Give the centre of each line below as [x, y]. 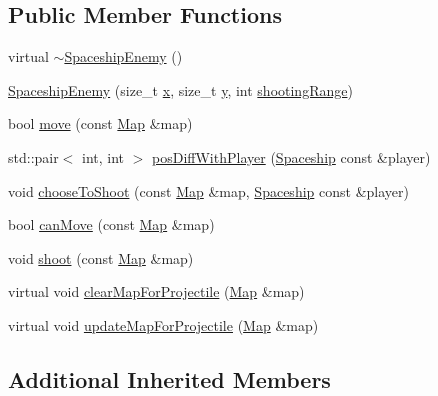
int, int [103, 156]
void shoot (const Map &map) [101, 257]
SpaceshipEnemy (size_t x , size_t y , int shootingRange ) [180, 89]
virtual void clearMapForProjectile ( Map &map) [156, 291]
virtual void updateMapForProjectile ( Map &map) [163, 324]
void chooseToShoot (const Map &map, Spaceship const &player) [208, 190]
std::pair [33, 156]
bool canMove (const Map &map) [111, 224]
